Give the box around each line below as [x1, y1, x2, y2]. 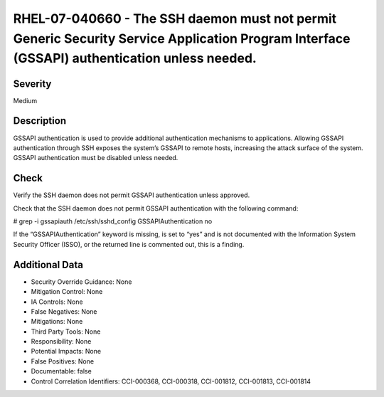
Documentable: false [31, 367, 92, 376]
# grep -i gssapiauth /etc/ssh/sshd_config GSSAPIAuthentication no [13, 217, 213, 226]
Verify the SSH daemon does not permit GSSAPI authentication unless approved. [13, 191, 250, 199]
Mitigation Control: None [31, 287, 103, 296]
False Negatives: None [31, 307, 97, 316]
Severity [13, 78, 52, 90]
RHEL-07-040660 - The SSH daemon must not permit [13, 11, 337, 26]
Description [13, 115, 67, 127]
